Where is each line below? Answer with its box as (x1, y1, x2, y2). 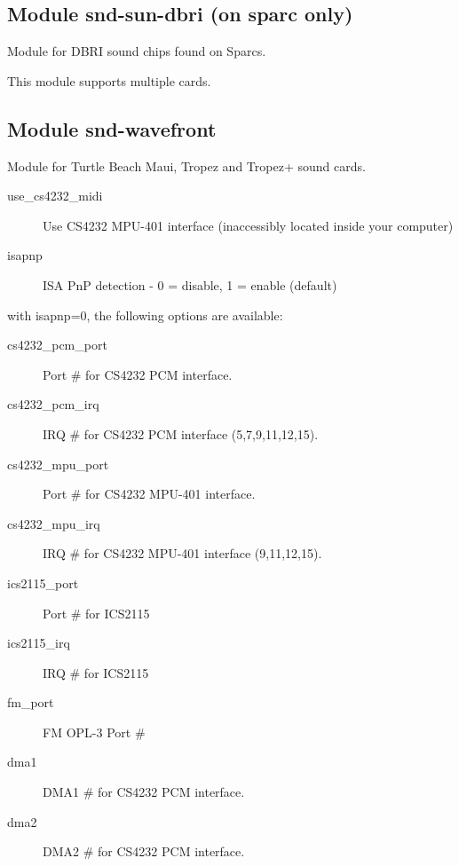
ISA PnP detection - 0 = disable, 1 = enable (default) (43, 275, 337, 294)
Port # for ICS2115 (43, 603, 150, 622)
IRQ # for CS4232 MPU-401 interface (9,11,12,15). (43, 544, 322, 563)
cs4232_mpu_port (7, 454, 109, 473)
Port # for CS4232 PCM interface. (43, 365, 233, 383)
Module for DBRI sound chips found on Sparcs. (7, 42, 266, 60)
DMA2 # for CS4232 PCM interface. (43, 842, 245, 861)
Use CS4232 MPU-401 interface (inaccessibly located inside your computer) (43, 216, 454, 234)
